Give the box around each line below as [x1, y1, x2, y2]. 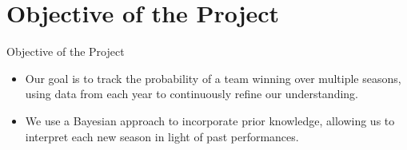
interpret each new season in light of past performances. [25, 128, 299, 144]
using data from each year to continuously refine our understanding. [25, 85, 358, 102]
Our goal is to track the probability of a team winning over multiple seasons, [25, 69, 401, 86]
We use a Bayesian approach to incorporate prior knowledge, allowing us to [25, 112, 395, 128]
